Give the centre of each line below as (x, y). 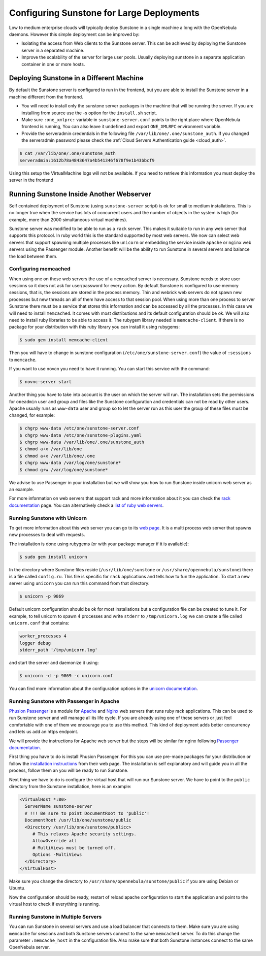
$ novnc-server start (46, 382)
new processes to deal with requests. (47, 535)
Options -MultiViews (57, 855)
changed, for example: (32, 415)
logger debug (35, 643)
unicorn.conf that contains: (39, 623)
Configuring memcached (40, 269)
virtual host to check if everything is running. (55, 904)
